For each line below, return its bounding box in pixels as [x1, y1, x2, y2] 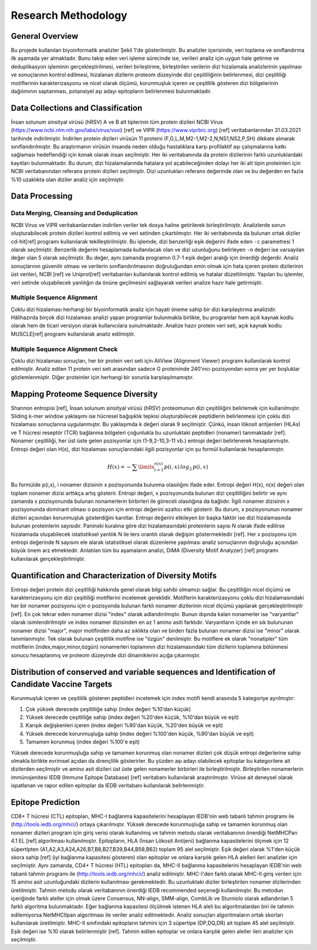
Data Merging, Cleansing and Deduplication [11, 209, 138, 217]
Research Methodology [11, 9, 127, 22]
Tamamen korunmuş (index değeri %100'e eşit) [25, 738, 140, 745]
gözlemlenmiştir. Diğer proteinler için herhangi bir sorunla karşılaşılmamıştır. [11, 373, 194, 381]
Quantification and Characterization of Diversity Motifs [11, 570, 217, 580]
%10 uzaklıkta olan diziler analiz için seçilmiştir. [11, 176, 125, 183]
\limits [138, 464, 155, 470]
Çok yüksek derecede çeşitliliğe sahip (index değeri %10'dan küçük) [25, 705, 191, 712]
